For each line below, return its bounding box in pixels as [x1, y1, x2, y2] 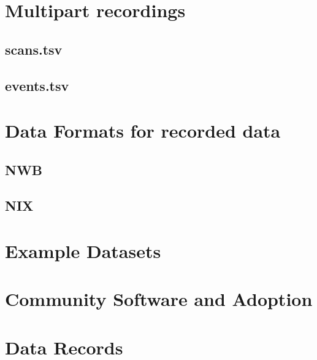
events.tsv [5, 76, 69, 95]
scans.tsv [5, 39, 63, 58]
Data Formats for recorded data [5, 118, 281, 143]
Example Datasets [5, 238, 161, 264]
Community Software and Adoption [5, 286, 313, 311]
